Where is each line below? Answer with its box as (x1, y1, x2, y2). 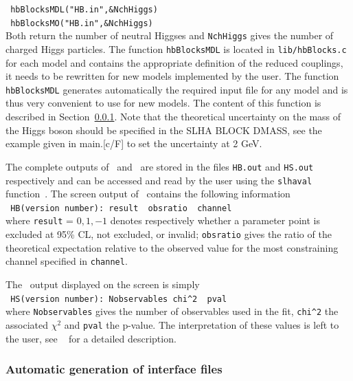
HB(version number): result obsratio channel (10, 203, 232, 213)
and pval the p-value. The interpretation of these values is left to (64, 317, 339, 331)
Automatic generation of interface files (5, 360, 223, 378)
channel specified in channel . (5, 254, 128, 268)
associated (5, 317, 48, 331)
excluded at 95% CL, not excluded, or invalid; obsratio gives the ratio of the (5, 227, 332, 241)
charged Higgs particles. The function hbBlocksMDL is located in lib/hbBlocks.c (5, 41, 347, 56)
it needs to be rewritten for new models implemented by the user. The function (5, 69, 339, 83)
